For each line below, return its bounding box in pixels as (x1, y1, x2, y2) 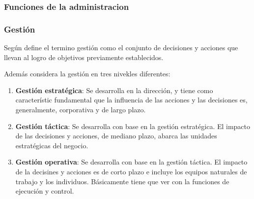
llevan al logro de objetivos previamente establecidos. (4, 52, 164, 62)
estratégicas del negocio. (15, 140, 88, 150)
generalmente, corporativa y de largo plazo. (15, 104, 146, 115)
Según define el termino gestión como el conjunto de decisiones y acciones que (4, 42, 238, 53)
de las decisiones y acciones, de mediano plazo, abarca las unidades (15, 131, 217, 141)
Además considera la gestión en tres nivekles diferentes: (4, 68, 170, 79)
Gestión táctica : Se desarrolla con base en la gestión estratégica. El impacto (15, 121, 251, 131)
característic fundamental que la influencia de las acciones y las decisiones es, (15, 95, 248, 105)
